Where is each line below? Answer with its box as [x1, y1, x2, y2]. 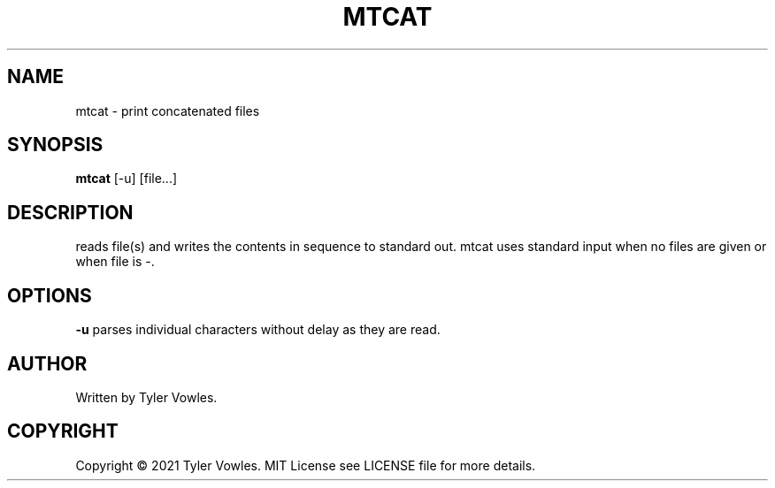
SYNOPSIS [7, 133, 104, 156]
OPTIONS [7, 284, 92, 307]
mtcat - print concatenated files [75, 103, 260, 118]
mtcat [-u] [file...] [75, 171, 178, 187]
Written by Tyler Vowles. [75, 389, 218, 405]
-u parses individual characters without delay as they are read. [75, 322, 441, 338]
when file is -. [75, 254, 155, 270]
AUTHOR [7, 352, 88, 375]
